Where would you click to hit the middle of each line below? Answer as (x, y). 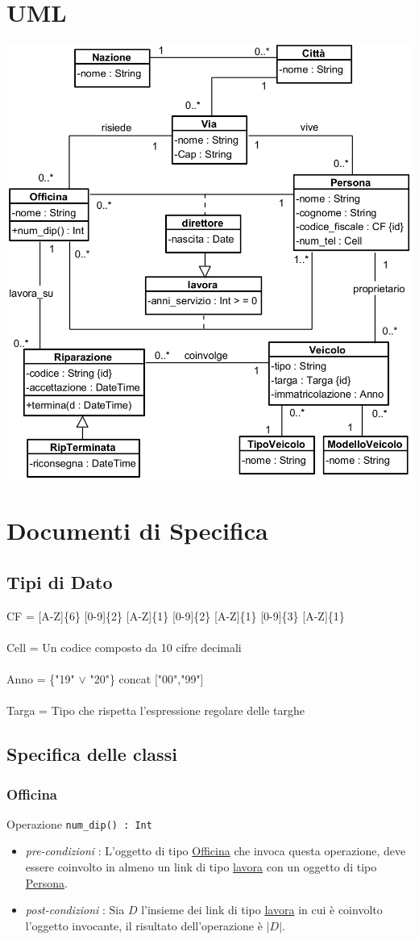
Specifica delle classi (92, 754)
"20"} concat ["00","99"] (147, 679)
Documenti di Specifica (137, 531)
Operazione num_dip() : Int (79, 823)
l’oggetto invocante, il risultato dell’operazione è (144, 925)
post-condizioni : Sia (75, 910)
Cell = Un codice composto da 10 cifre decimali (124, 647)
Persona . (46, 882)
